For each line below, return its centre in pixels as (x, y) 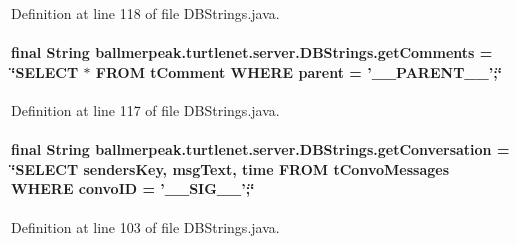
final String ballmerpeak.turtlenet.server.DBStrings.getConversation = (260, 149)
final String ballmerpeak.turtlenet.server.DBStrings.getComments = (252, 52)
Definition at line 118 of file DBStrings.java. (145, 13)
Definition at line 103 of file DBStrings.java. (145, 226)
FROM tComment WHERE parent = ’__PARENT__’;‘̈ (299, 71)
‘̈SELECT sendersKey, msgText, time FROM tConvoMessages (230, 168)
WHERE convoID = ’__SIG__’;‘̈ (133, 188)
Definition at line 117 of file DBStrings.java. (145, 109)
